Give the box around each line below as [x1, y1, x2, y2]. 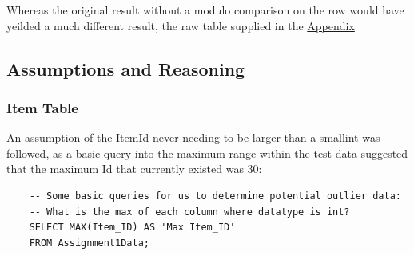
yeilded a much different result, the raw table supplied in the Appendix [6, 17, 355, 33]
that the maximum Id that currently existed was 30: [6, 160, 262, 177]
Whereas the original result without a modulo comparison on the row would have [6, 2, 404, 18]
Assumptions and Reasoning [6, 56, 245, 80]
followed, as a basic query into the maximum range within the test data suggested [6, 144, 408, 161]
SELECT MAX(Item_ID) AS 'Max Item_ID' [29, 222, 236, 233]
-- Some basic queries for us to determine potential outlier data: [29, 190, 401, 202]
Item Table [6, 97, 78, 117]
